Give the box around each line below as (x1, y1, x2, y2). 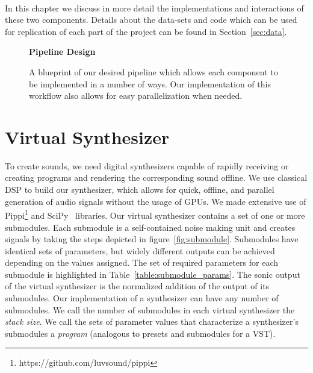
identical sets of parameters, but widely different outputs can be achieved (5, 244, 275, 257)
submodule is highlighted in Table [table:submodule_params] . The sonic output (5, 268, 300, 280)
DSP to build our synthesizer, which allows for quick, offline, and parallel (5, 183, 274, 196)
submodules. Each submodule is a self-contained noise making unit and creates (5, 221, 296, 233)
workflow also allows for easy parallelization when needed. (29, 89, 243, 102)
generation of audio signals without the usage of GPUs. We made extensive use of (5, 195, 306, 207)
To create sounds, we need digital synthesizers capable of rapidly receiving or (5, 159, 289, 172)
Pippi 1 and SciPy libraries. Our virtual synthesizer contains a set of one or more (5, 207, 305, 221)
